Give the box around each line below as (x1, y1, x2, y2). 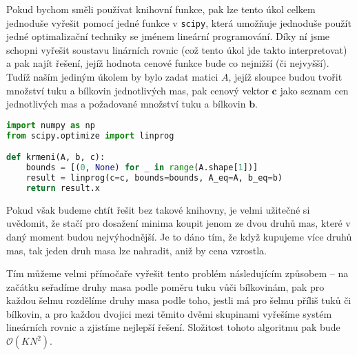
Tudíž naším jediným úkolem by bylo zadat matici (6, 70, 218, 84)
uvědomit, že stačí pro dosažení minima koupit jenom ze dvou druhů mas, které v (6, 216, 351, 230)
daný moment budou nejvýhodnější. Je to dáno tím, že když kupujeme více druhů (6, 229, 352, 243)
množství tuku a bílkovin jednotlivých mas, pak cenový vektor (6, 83, 269, 97)
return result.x (25, 183, 101, 193)
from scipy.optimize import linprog (6, 130, 174, 141)
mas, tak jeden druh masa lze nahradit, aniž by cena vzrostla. (6, 243, 267, 257)
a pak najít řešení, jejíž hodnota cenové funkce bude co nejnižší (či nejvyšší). (6, 56, 329, 70)
